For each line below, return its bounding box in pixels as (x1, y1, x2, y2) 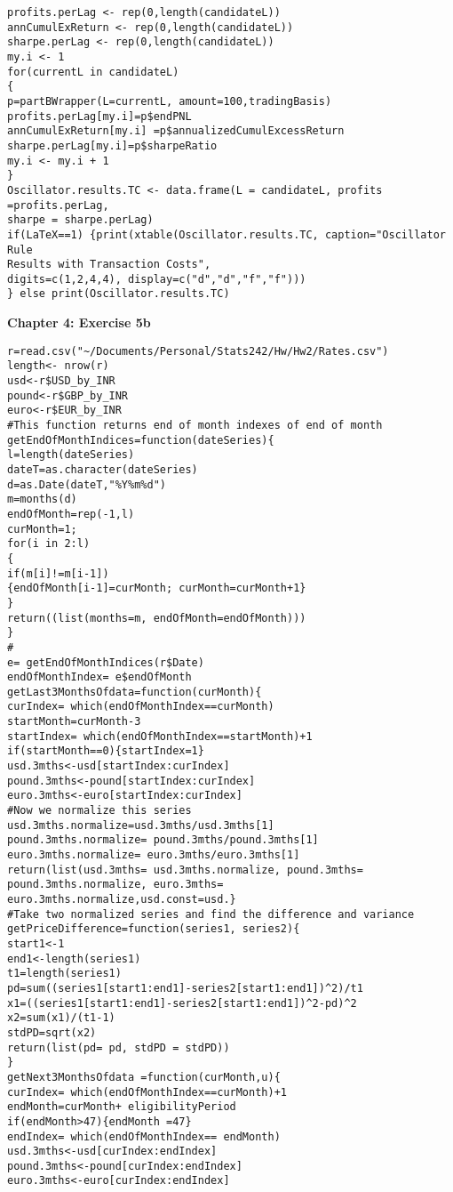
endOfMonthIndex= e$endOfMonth (7, 671, 192, 684)
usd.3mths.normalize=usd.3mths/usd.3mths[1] (7, 818, 274, 832)
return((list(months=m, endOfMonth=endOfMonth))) (7, 611, 306, 624)
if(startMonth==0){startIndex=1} (7, 745, 204, 758)
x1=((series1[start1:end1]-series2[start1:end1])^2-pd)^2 (7, 996, 357, 1010)
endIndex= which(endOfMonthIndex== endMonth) (7, 1130, 281, 1143)
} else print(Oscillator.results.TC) (7, 287, 230, 301)
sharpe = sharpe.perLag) (7, 213, 154, 227)
